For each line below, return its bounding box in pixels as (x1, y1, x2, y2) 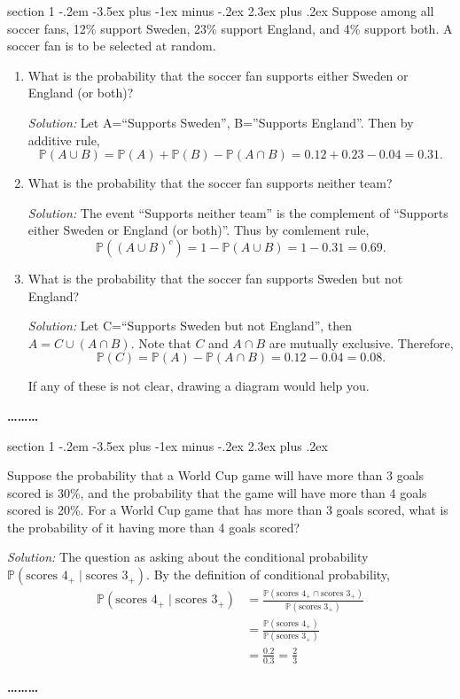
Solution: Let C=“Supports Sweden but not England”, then (27, 316, 353, 335)
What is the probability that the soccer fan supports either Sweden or (27, 66, 409, 84)
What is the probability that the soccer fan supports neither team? (27, 174, 393, 192)
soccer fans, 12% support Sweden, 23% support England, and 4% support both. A (7, 19, 453, 37)
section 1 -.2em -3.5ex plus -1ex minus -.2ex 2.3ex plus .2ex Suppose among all (7, 2, 434, 19)
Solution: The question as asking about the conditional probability (7, 548, 369, 566)
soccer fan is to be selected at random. (7, 36, 216, 55)
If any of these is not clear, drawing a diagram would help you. (27, 377, 370, 395)
